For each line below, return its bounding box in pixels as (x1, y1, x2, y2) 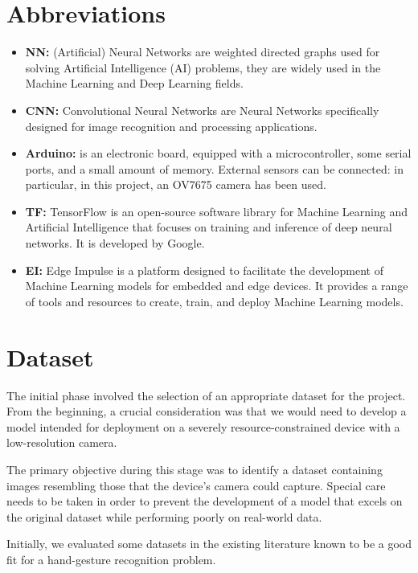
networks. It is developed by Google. (25, 235, 205, 252)
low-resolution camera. (6, 434, 117, 451)
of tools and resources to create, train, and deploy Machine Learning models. (25, 293, 404, 309)
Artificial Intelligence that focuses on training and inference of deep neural (25, 219, 392, 235)
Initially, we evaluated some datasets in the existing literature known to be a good (6, 535, 412, 552)
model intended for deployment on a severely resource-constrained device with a (6, 418, 400, 435)
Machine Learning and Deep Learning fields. (25, 75, 244, 92)
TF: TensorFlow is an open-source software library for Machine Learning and (25, 203, 408, 219)
